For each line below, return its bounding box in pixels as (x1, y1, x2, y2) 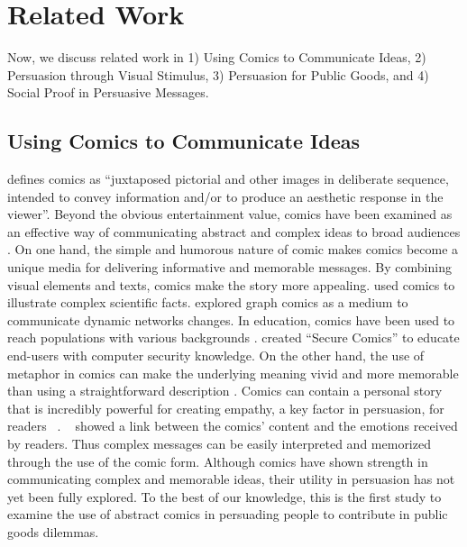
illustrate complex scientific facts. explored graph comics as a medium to (7, 293, 408, 312)
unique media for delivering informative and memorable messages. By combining (7, 258, 452, 277)
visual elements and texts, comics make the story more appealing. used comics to (7, 275, 455, 294)
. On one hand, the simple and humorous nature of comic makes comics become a (7, 240, 459, 259)
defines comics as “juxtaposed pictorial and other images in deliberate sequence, (7, 169, 449, 188)
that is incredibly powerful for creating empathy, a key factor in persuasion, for (7, 398, 444, 417)
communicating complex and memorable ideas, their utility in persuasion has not (7, 470, 455, 488)
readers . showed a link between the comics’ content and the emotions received (7, 416, 458, 435)
